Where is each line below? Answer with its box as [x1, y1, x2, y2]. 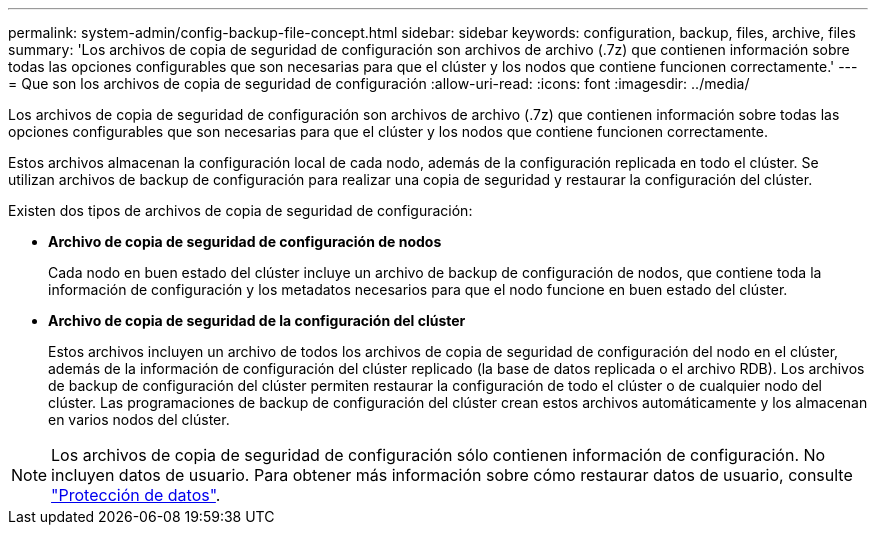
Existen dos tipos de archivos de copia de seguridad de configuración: [8, 202, 473, 219]
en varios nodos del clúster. [48, 411, 230, 428]
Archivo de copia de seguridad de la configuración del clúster [48, 312, 466, 329]
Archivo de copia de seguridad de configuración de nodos [48, 233, 442, 250]
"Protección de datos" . [51, 485, 221, 505]
